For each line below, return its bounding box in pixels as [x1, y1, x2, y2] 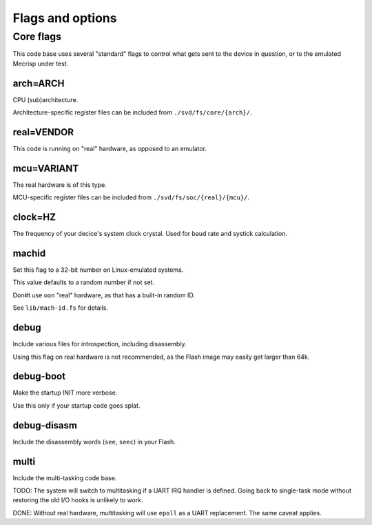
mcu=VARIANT [12, 162, 79, 174]
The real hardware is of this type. [12, 180, 107, 189]
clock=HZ [12, 211, 56, 224]
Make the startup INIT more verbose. [12, 388, 118, 397]
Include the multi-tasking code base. [12, 473, 117, 482]
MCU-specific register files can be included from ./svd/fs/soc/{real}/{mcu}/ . [12, 193, 250, 201]
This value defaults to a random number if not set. [12, 278, 155, 286]
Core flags [12, 30, 62, 43]
